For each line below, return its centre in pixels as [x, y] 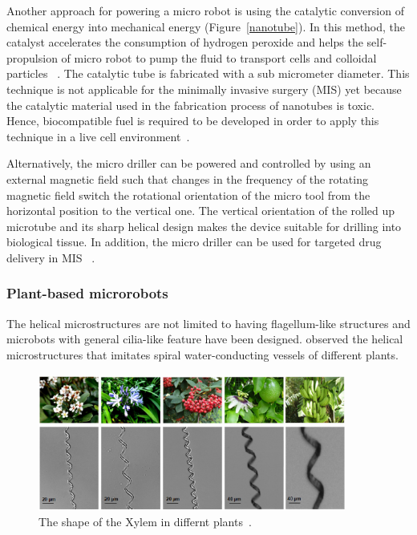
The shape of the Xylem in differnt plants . [145, 522]
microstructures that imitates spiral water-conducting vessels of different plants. [202, 354]
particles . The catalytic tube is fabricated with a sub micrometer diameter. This [208, 73]
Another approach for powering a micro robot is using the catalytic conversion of [205, 10]
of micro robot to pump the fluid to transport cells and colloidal [219, 57]
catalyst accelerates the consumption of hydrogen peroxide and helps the [185, 42]
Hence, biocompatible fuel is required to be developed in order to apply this [193, 121]
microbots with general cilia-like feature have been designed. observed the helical [205, 339]
